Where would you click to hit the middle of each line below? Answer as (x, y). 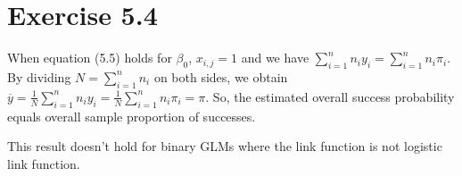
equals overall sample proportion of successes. (132, 116)
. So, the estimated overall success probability (330, 96)
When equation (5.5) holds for (90, 58)
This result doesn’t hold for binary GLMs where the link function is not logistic (225, 146)
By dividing (39, 76)
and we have (275, 58)
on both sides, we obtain (221, 76)
